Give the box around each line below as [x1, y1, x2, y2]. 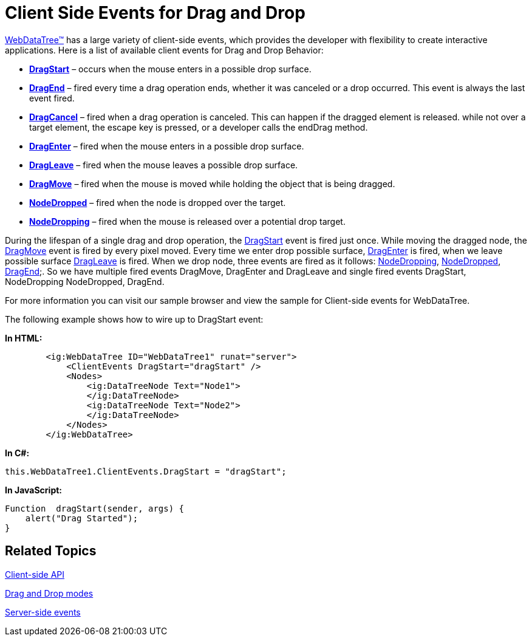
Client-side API [5, 569, 64, 580]
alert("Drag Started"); [25, 513, 138, 523]
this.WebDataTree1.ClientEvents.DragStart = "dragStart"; [5, 466, 287, 476]
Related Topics [5, 543, 97, 559]
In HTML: [5, 332, 43, 343]
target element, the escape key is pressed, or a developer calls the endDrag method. [29, 122, 368, 132]
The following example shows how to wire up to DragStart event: [5, 314, 264, 324]
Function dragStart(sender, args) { [5, 503, 185, 513]
